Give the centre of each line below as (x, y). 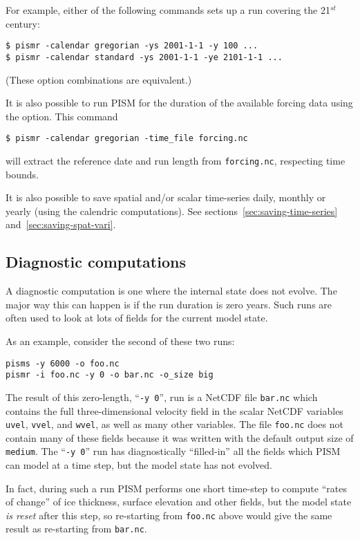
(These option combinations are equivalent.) (99, 79)
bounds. (22, 174)
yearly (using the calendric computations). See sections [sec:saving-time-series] (172, 211)
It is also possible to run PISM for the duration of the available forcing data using (179, 103)
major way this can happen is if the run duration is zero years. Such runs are (169, 304)
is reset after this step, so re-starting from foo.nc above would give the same (169, 515)
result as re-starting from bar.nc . (76, 529)
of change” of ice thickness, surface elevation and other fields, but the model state (179, 502)
